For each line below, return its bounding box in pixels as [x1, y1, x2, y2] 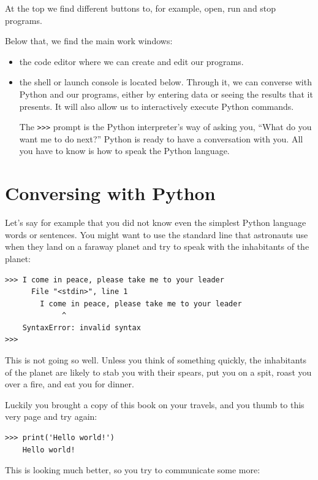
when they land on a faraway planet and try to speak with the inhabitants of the [5, 240, 309, 253]
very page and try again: [5, 410, 97, 423]
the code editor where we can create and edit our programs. [19, 55, 244, 68]
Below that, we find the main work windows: [5, 34, 173, 47]
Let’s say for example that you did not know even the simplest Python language [5, 216, 306, 229]
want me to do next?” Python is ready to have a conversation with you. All [19, 132, 303, 145]
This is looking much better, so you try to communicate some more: [5, 463, 260, 476]
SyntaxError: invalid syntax [22, 323, 141, 332]
